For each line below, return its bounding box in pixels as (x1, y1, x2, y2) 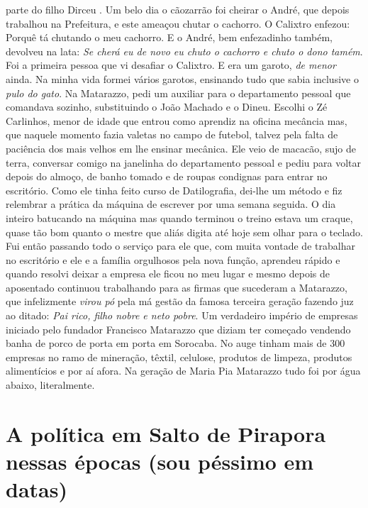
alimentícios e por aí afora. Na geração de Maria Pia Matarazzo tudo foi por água (6, 363, 361, 378)
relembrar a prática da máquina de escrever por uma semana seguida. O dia (6, 197, 336, 211)
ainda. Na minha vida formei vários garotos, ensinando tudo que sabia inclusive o (6, 71, 359, 86)
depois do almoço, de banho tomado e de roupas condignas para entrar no (6, 169, 328, 184)
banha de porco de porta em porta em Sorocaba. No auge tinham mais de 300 (6, 336, 345, 350)
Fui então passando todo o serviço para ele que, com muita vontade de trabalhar (6, 238, 355, 253)
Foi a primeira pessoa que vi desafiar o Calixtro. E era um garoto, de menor (6, 57, 336, 72)
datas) (6, 475, 67, 504)
